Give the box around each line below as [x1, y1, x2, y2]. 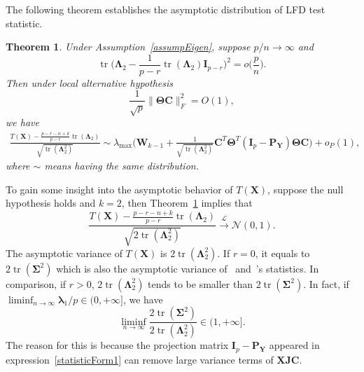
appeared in [269, 338, 320, 352]
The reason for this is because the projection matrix [6, 338, 229, 352]
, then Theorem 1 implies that [121, 195, 253, 210]
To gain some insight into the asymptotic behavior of [6, 181, 233, 196]
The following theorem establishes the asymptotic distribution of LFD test [6, 2, 325, 16]
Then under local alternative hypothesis [6, 75, 174, 90]
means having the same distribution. [44, 158, 199, 173]
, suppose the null [267, 181, 344, 196]
